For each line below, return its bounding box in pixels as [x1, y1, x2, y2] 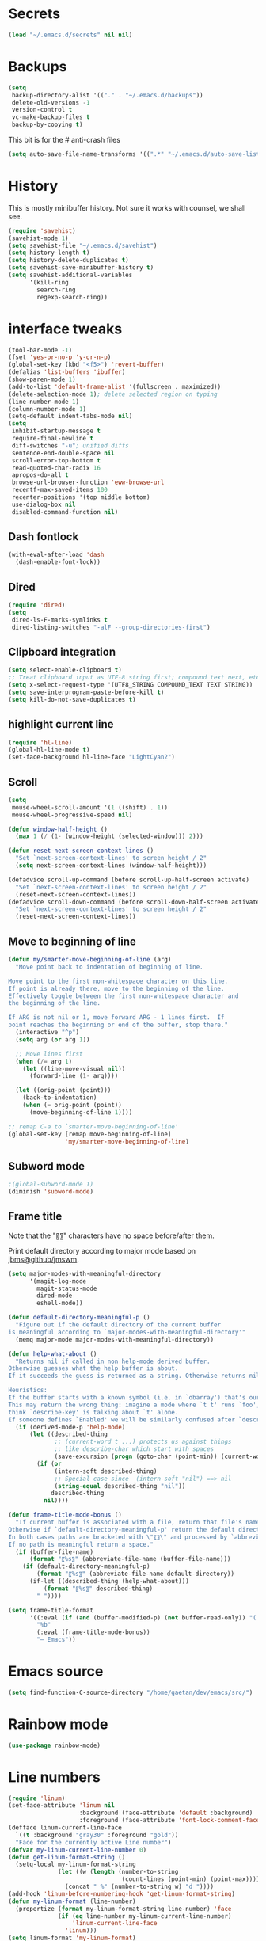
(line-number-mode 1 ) [8, 398, 80, 405]
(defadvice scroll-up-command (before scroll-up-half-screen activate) [8, 876, 249, 884]
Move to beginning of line [8, 934, 137, 948]
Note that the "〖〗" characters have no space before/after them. [8, 1231, 215, 1240]
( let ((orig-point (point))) [15, 1087, 112, 1094]
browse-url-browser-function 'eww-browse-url [11, 478, 165, 487]
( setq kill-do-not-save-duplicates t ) [8, 695, 136, 703]
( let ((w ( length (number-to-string [58, 1868, 179, 1876]
